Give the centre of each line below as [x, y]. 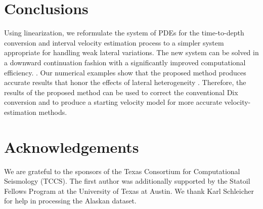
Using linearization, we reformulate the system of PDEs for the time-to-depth [124, 33]
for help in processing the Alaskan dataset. [70, 201]
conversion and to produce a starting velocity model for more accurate [113, 102]
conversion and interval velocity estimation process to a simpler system [114, 42]
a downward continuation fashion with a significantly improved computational [125, 62]
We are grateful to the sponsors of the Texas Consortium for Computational [122, 171]
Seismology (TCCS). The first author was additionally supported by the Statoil [127, 181]
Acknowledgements [72, 147]
